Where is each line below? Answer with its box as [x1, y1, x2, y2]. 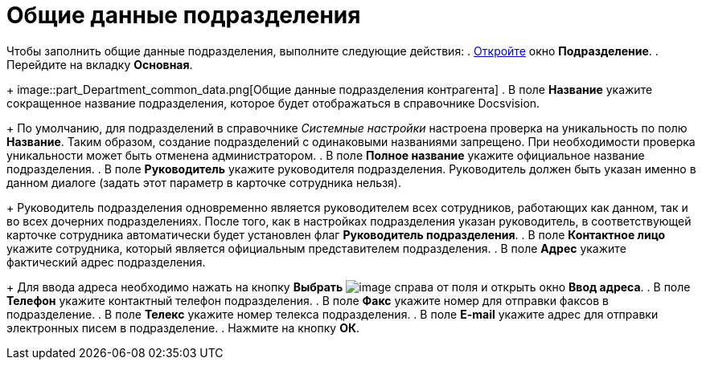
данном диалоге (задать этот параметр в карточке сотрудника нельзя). [6, 175, 401, 189]
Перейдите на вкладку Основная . [6, 57, 193, 71]
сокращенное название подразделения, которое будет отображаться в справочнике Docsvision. [6, 96, 540, 110]
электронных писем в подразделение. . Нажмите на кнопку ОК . [6, 320, 360, 335]
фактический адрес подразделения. [6, 254, 206, 269]
